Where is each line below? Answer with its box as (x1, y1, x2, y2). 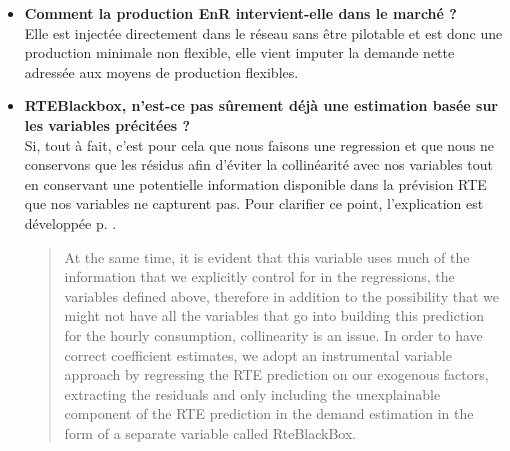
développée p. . (24, 212, 117, 233)
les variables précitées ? (24, 114, 191, 135)
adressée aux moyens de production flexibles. (24, 61, 299, 82)
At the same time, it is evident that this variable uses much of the (64, 246, 470, 267)
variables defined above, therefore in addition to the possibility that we (64, 285, 499, 306)
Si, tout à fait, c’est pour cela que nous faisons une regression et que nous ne (24, 134, 495, 155)
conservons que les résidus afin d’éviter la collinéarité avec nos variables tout (24, 154, 493, 175)
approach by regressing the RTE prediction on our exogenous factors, (64, 364, 489, 385)
